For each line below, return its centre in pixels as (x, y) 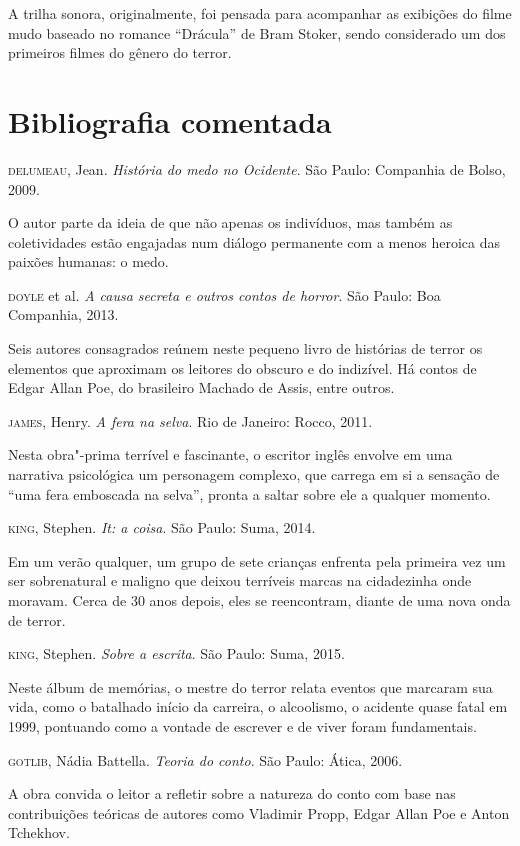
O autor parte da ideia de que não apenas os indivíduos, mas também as (230, 222)
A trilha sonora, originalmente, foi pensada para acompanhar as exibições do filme (260, 13)
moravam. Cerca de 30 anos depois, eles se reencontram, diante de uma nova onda (259, 600)
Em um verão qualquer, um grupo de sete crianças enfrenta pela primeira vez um (257, 560)
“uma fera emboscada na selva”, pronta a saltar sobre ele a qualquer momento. (249, 493)
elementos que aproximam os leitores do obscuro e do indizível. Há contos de (242, 367)
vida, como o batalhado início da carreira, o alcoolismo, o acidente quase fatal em (258, 706)
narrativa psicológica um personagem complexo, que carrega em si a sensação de (254, 474)
